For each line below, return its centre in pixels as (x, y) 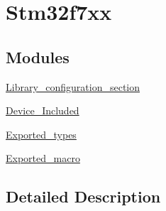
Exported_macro (43, 158)
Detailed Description (83, 196)
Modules (38, 56)
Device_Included (43, 110)
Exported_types (41, 134)
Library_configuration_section (73, 86)
